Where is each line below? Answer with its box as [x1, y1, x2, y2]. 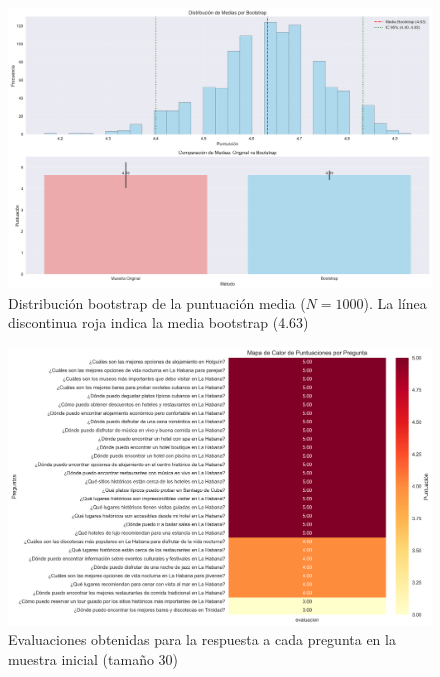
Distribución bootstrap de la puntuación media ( [8, 292, 306, 313]
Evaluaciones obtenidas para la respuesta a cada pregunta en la [8, 629, 396, 650]
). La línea [363, 292, 427, 313]
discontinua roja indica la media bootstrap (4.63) [8, 312, 309, 333]
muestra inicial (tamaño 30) [8, 648, 179, 669]
